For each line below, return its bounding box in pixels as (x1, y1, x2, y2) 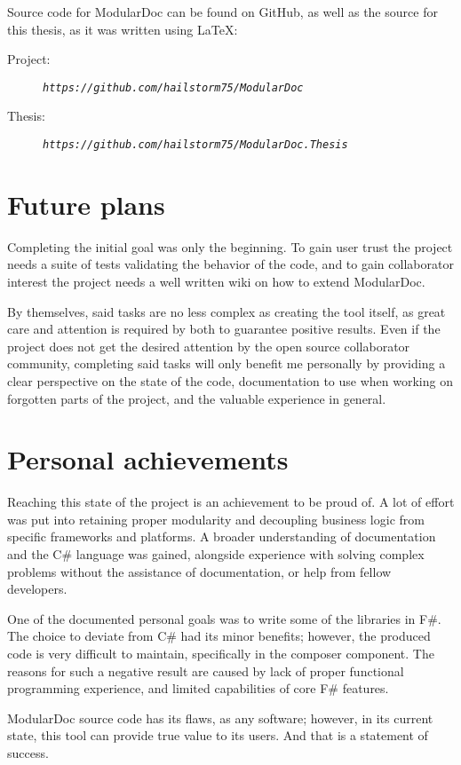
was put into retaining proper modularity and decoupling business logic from (7, 509, 425, 528)
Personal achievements (7, 441, 289, 477)
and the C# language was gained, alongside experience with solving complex (7, 545, 425, 564)
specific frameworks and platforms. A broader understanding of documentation (7, 527, 436, 546)
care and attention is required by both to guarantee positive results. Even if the (7, 319, 441, 338)
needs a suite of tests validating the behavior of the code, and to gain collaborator (7, 255, 454, 273)
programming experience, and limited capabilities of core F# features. (7, 679, 389, 698)
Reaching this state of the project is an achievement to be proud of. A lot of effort (7, 493, 455, 511)
